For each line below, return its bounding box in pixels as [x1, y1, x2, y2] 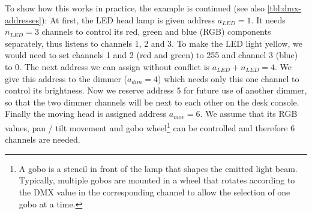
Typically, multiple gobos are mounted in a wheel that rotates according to [19, 174, 295, 186]
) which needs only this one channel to [158, 72, 299, 85]
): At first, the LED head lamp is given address [41, 13, 215, 26]
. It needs [251, 13, 286, 26]
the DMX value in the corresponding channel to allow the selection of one [19, 185, 290, 198]
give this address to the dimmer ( [5, 72, 128, 85]
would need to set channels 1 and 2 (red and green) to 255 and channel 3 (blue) [5, 49, 298, 61]
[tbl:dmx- [267, 2, 301, 14]
